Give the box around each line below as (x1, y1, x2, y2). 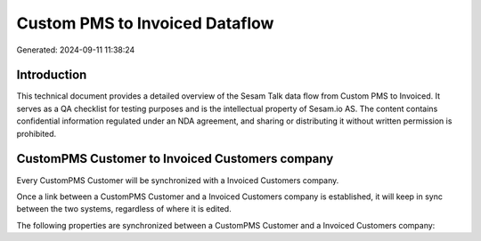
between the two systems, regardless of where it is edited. (16, 204, 232, 214)
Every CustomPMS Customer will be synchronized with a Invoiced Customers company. (16, 174, 339, 186)
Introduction (16, 68, 87, 83)
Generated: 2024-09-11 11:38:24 (16, 44, 135, 55)
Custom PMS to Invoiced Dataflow (16, 13, 274, 33)
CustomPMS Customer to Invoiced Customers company (16, 151, 334, 166)
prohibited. (16, 128, 57, 139)
